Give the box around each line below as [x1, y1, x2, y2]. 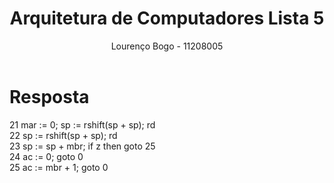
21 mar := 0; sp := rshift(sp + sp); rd [9, 118, 156, 131]
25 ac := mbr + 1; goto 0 [9, 161, 109, 173]
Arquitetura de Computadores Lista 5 [9, 7, 325, 30]
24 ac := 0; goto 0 [9, 150, 84, 162]
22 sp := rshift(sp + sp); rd [9, 129, 118, 141]
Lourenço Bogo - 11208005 [110, 40, 224, 52]
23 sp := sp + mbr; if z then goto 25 [9, 140, 156, 152]
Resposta [9, 85, 90, 108]
